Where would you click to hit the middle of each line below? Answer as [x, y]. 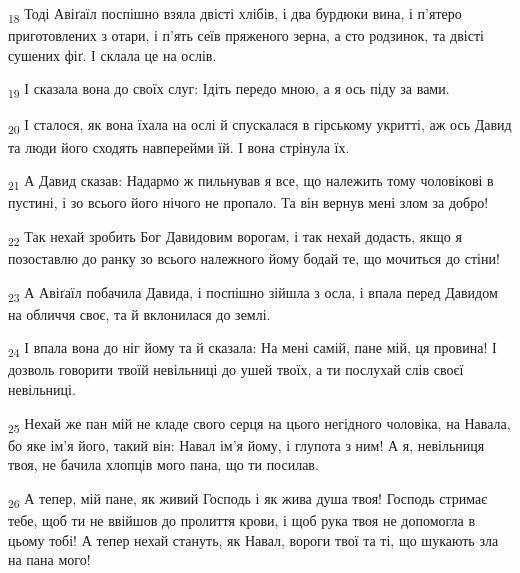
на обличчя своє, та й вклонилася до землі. [139, 313]
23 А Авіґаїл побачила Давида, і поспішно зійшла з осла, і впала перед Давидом [253, 293]
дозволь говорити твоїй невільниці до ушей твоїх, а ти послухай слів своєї [236, 369]
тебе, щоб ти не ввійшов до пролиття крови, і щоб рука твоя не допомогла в [242, 520]
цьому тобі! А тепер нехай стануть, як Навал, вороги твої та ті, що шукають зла [253, 539]
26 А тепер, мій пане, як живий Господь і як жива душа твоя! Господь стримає [248, 499]
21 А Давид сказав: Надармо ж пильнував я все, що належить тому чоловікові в [251, 181]
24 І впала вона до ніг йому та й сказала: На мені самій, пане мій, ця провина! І [252, 349]
